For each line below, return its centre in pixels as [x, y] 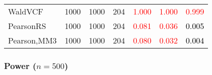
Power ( [20, 65]
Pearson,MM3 [32, 40]
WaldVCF [26, 11]
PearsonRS [27, 26]
